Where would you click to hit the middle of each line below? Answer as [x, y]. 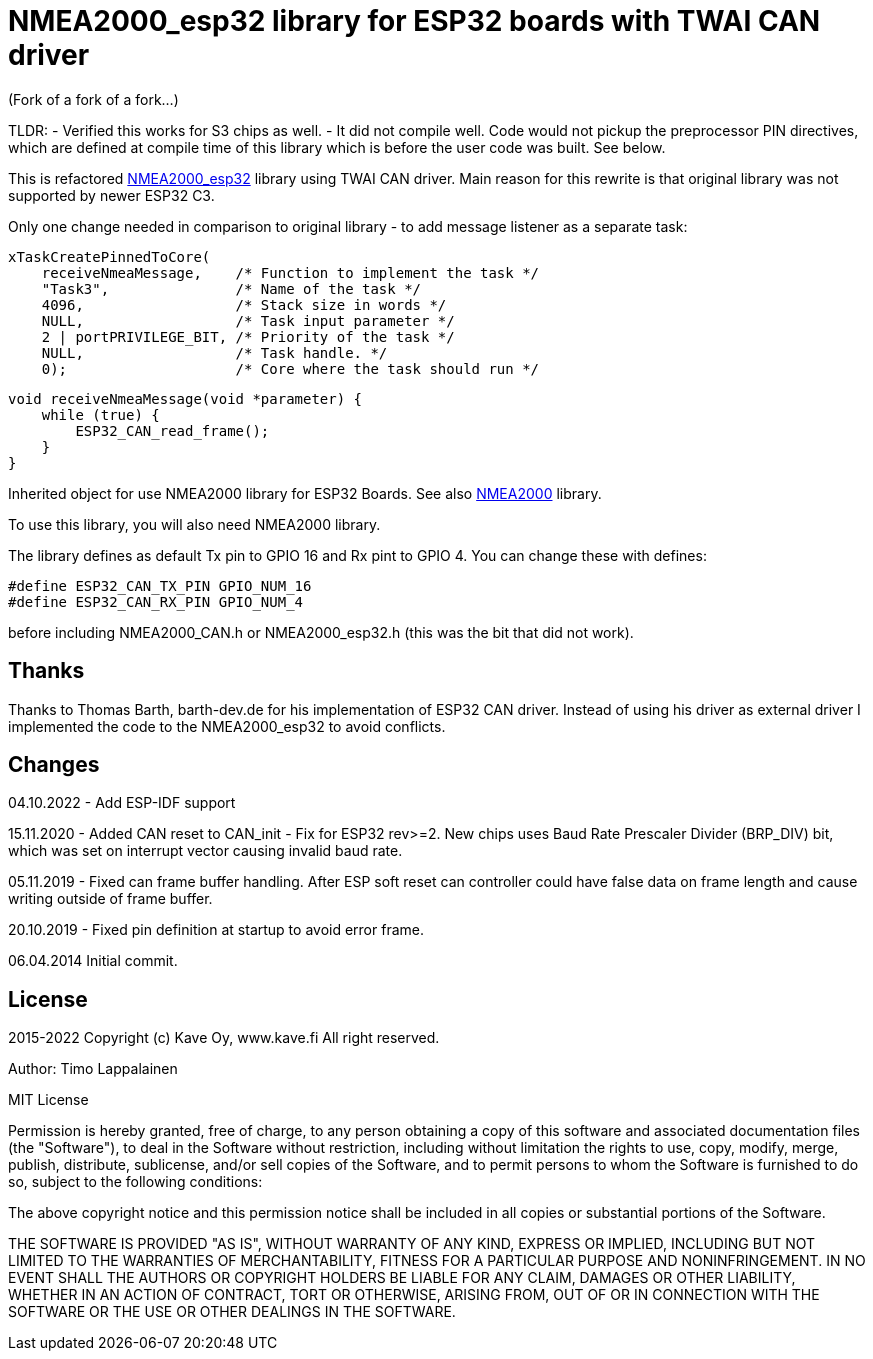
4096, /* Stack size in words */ [244, 304]
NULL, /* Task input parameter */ [248, 320]
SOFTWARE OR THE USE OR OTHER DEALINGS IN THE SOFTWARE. [232, 1312]
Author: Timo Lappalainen [93, 1069]
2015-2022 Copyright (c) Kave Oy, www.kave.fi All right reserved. [224, 1038]
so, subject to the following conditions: [135, 1182]
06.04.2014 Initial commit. [93, 961]
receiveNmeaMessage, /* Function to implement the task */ [290, 272]
